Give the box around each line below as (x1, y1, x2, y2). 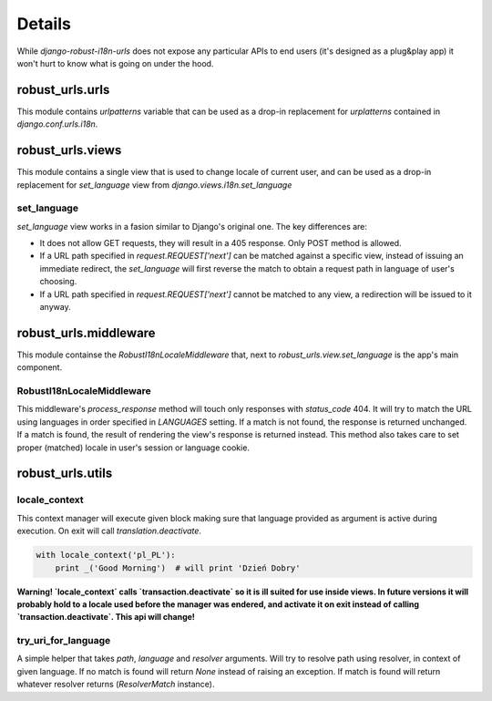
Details (16, 14, 72, 34)
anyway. (39, 302, 72, 313)
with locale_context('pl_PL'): (36, 550, 177, 561)
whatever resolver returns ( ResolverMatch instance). (16, 679, 215, 690)
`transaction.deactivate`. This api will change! (16, 612, 196, 623)
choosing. (39, 276, 77, 287)
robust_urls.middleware (16, 325, 156, 341)
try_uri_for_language (16, 634, 111, 647)
